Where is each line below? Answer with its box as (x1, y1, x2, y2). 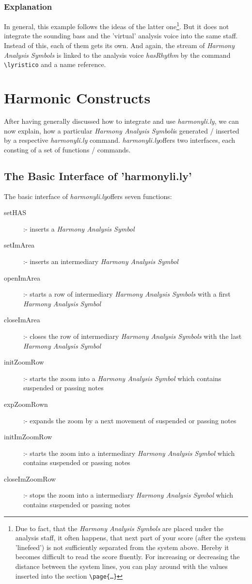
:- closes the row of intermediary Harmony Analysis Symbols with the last (23, 331, 242, 341)
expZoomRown (4, 399, 48, 409)
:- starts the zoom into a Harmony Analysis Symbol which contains (23, 373, 221, 383)
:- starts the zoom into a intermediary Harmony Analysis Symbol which (23, 448, 235, 458)
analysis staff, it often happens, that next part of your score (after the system (15, 533, 246, 543)
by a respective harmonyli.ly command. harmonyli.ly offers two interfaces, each (4, 135, 236, 145)
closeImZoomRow (4, 473, 56, 484)
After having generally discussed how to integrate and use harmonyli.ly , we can (4, 116, 239, 126)
